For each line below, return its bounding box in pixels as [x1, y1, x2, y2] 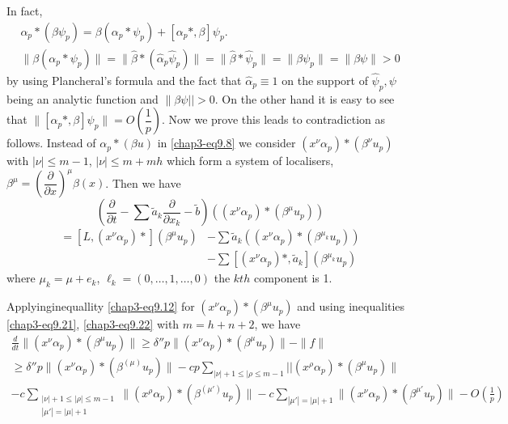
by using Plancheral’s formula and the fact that [6, 71, 242, 88]
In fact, [6, 2, 43, 19]
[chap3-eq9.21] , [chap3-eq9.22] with [6, 316, 180, 333]
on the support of [282, 71, 368, 88]
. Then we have [105, 174, 181, 191]
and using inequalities [297, 298, 405, 315]
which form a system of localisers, [167, 152, 334, 169]
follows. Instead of [6, 134, 96, 151]
